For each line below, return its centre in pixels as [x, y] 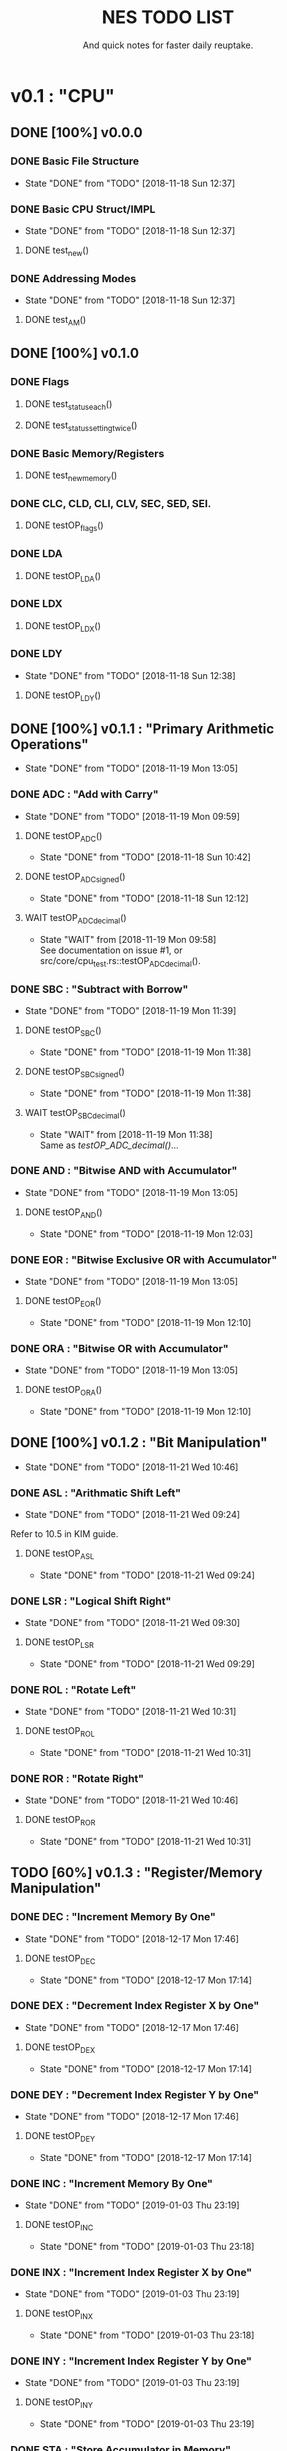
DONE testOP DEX [60, 2048]
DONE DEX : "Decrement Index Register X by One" [135, 2006]
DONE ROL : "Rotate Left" [73, 1689]
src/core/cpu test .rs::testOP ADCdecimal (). [120, 962]
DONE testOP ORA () [63, 1391]
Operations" [49, 744]
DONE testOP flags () [64, 526]
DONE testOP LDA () [63, 576]
